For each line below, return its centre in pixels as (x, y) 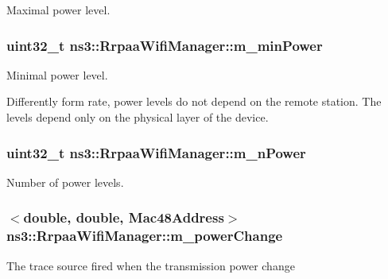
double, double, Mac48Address (124, 217)
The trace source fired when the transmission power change (151, 265)
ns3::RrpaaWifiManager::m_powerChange (145, 236)
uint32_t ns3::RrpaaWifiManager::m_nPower (156, 152)
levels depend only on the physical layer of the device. (138, 117)
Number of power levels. (65, 182)
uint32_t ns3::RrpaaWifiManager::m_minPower (165, 45)
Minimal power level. (57, 74)
